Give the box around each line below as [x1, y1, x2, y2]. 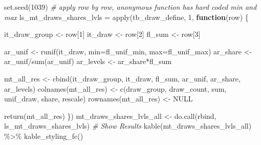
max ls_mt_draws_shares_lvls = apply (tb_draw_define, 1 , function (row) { [4, 11, 249, 22]
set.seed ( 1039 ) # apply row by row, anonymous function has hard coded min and [4, 2, 257, 12]
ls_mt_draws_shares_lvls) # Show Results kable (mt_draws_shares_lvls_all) [4, 120, 252, 131]
